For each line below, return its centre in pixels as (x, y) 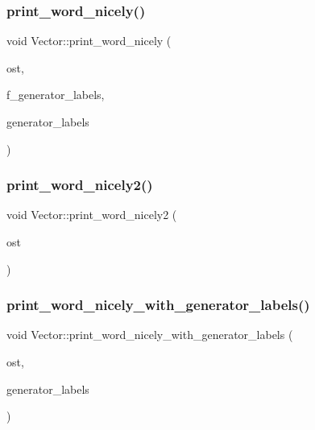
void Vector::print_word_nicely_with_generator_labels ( (150, 335)
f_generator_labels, (56, 95)
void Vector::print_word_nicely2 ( (92, 215)
